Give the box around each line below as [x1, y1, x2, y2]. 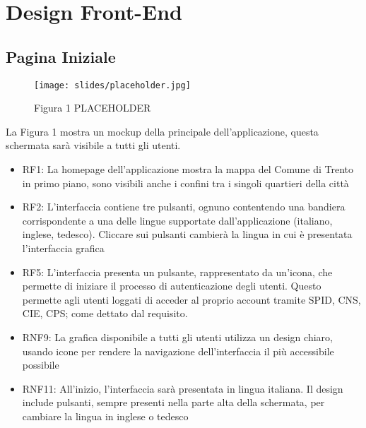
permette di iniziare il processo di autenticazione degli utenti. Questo [22, 278, 321, 293]
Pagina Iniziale [6, 45, 116, 67]
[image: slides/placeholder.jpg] [34, 80, 191, 90]
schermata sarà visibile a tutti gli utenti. [6, 138, 181, 153]
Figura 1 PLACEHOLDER [34, 100, 151, 115]
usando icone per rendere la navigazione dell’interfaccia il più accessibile [22, 343, 334, 358]
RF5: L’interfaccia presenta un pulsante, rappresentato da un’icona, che [22, 264, 333, 279]
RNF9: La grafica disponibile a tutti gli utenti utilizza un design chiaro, [22, 329, 333, 344]
